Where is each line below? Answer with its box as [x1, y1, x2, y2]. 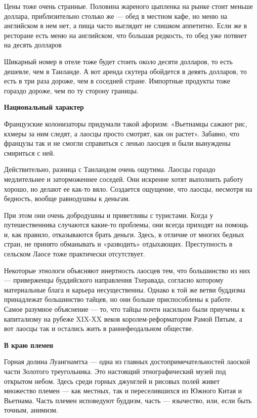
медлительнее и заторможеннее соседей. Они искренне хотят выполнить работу [4, 173, 243, 184]
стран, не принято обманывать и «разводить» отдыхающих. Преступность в [4, 239, 233, 249]
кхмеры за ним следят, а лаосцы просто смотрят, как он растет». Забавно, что [4, 128, 240, 138]
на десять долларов [4, 40, 62, 50]
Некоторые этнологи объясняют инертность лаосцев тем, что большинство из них [4, 265, 251, 275]
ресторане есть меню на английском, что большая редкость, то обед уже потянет [4, 30, 247, 40]
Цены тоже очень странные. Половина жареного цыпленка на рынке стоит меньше [4, 1, 253, 11]
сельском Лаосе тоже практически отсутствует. [4, 249, 145, 259]
